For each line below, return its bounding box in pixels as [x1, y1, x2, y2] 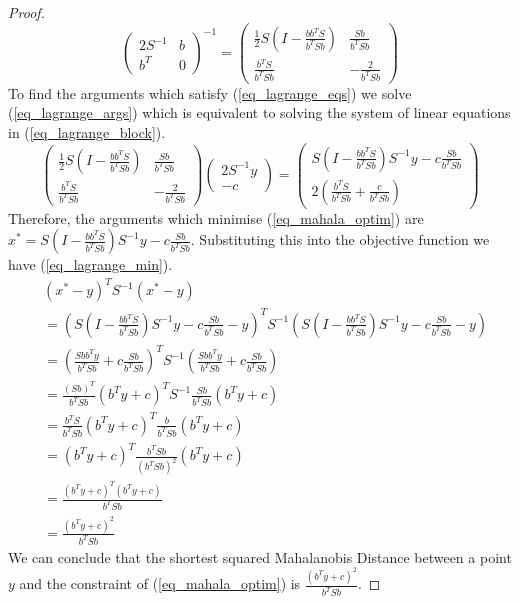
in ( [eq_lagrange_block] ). [8, 121, 166, 142]
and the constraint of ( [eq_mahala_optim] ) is [19, 573, 301, 594]
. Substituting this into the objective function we [190, 229, 490, 250]
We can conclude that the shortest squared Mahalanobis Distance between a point [8, 546, 512, 567]
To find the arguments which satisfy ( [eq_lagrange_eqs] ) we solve [8, 82, 412, 103]
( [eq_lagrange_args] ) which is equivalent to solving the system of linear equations [8, 102, 511, 123]
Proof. [8, 2, 45, 22]
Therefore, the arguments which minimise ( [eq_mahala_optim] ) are [8, 207, 424, 228]
